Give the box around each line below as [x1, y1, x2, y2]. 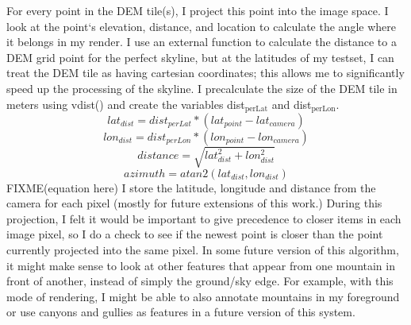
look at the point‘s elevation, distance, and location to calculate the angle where [6, 17, 396, 34]
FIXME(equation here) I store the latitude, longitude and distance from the [6, 179, 376, 195]
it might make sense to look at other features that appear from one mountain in [6, 257, 395, 273]
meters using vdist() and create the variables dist [6, 95, 245, 112]
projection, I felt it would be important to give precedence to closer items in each [6, 210, 401, 226]
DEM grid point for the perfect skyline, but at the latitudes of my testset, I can [6, 48, 394, 65]
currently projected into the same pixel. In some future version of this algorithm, [6, 241, 399, 257]
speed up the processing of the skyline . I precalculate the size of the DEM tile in [6, 79, 398, 96]
